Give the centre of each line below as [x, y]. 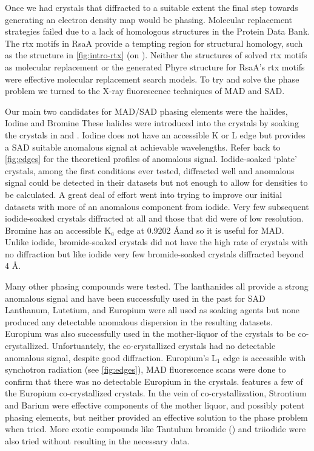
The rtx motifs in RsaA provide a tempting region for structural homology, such [154, 43]
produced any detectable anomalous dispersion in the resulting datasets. [139, 321]
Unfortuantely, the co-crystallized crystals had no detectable [164, 346]
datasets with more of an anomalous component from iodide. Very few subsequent [157, 206]
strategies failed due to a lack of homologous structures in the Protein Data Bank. [158, 31]
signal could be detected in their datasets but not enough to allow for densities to [156, 182]
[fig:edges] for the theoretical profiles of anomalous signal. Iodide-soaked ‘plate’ [151, 159]
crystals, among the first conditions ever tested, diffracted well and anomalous [150, 170]
